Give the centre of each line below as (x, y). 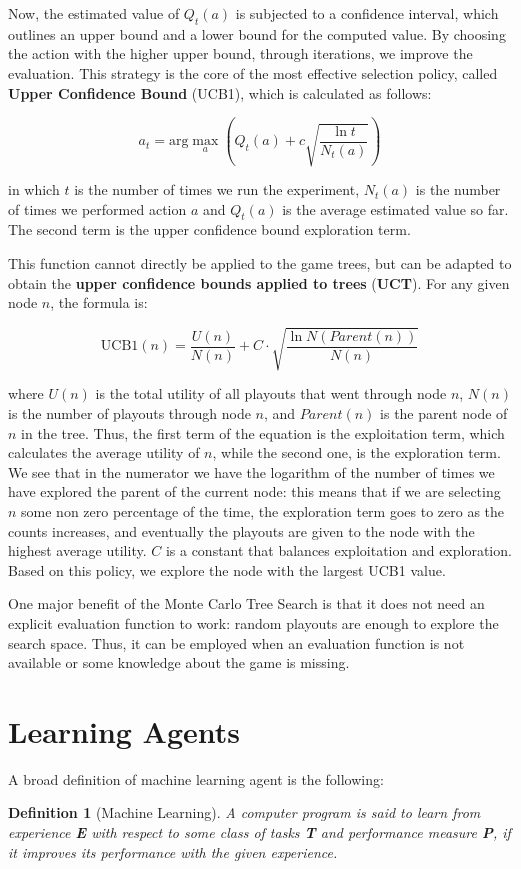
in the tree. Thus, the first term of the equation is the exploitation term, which (263, 432)
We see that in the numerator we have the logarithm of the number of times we (251, 471)
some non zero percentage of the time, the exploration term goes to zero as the (263, 510)
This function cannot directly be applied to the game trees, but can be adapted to (260, 263)
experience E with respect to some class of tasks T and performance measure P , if (259, 832)
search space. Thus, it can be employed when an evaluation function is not (236, 642)
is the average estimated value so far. (395, 208)
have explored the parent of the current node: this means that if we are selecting (254, 491)
